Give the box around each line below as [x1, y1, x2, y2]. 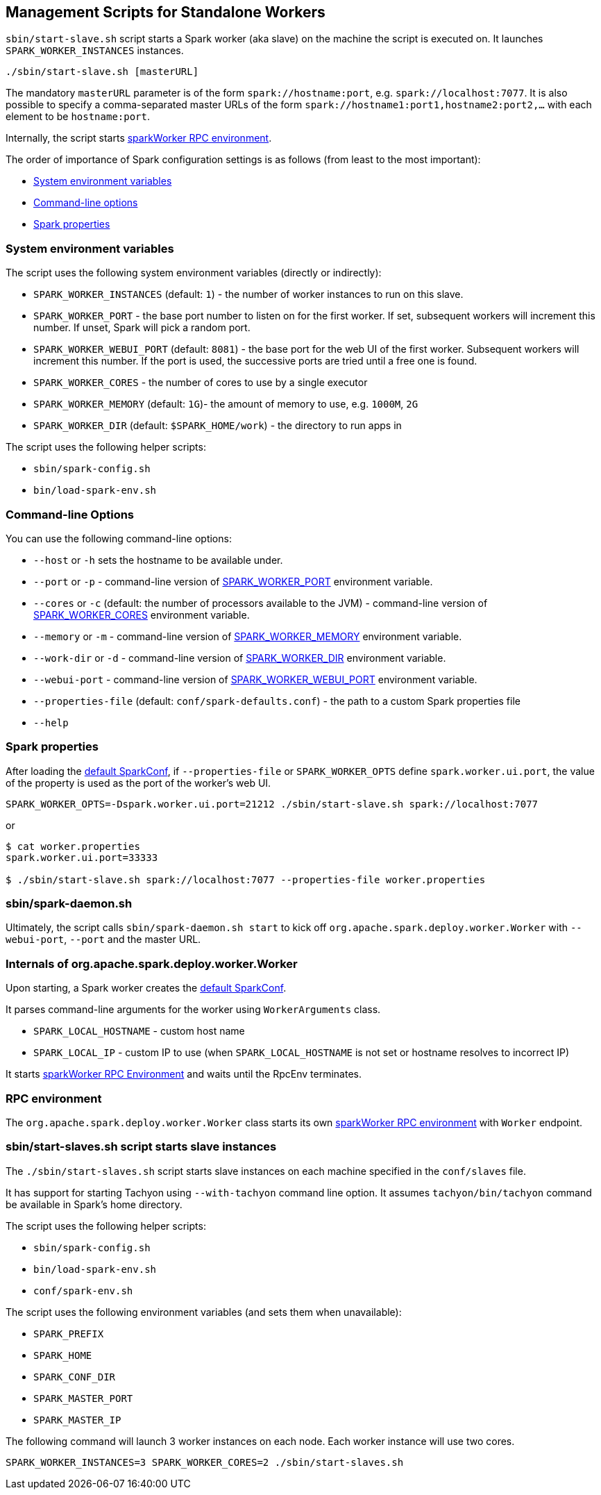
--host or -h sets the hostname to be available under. [33, 553, 283, 566]
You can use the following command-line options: [6, 532, 232, 544]
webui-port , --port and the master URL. [6, 933, 201, 946]
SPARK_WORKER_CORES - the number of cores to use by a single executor [33, 376, 368, 389]
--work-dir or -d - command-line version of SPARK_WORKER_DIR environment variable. [33, 651, 446, 664]
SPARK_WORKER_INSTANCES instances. [6, 44, 184, 57]
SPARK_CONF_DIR [33, 1371, 116, 1383]
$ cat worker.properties [6, 840, 140, 852]
